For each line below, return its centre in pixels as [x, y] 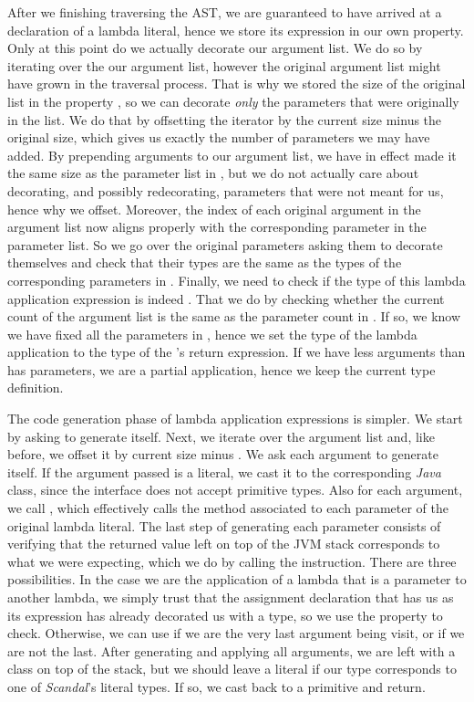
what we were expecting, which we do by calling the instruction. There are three [232, 561]
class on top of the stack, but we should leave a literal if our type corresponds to [232, 669]
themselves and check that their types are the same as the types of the [205, 262]
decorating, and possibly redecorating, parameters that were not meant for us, [226, 190]
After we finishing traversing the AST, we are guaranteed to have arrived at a [225, 12]
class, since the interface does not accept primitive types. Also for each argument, [235, 490]
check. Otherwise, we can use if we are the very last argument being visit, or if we [236, 633]
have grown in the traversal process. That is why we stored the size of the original [237, 84]
